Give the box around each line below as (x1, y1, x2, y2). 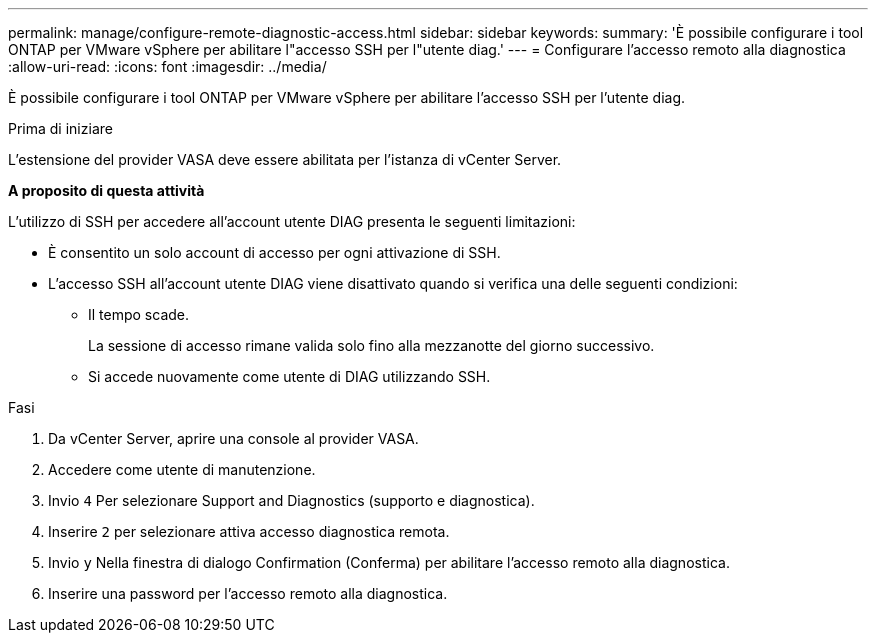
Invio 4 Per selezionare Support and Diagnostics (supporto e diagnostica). (48, 492, 535, 509)
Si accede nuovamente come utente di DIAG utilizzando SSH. (88, 368, 491, 385)
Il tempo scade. (88, 306, 190, 323)
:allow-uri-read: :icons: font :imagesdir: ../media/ (8, 58, 327, 75)
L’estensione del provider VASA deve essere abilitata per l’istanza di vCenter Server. (8, 151, 562, 168)
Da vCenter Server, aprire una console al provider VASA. (48, 430, 419, 447)
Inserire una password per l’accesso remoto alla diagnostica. (48, 585, 448, 602)
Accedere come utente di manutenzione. (48, 461, 316, 478)
